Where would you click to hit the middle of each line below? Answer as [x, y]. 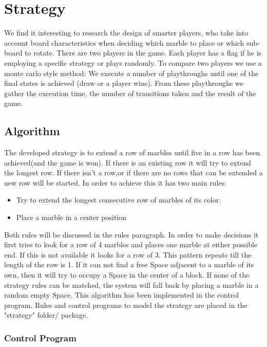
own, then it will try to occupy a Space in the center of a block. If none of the [127, 275]
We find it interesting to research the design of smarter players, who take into [126, 33]
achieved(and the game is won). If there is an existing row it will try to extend [128, 162]
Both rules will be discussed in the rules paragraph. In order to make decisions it [131, 234]
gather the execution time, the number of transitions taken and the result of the [130, 93]
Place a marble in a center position [71, 217]
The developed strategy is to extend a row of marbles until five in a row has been [132, 152]
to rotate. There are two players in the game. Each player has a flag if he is [143, 53]
